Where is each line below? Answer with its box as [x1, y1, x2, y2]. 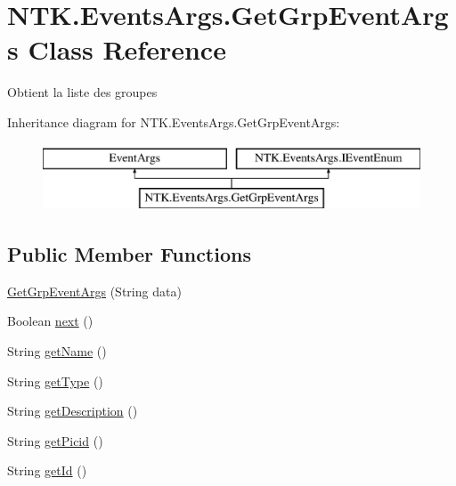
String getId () [7, 461, 87, 480]
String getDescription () [7, 401, 138, 420]
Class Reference [28, 31, 226, 68]
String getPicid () [7, 431, 103, 450]
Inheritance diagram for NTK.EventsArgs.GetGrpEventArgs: [7, 112, 340, 131]
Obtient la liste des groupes [7, 83, 158, 101]
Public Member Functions [7, 240, 251, 268]
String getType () [7, 371, 103, 390]
